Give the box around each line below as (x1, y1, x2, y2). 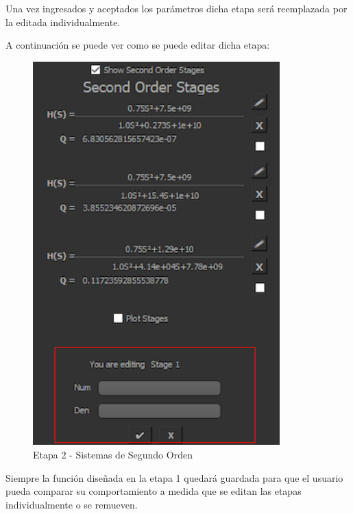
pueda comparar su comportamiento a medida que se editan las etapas (5, 484, 302, 498)
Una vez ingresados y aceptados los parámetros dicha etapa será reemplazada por (5, 1, 348, 15)
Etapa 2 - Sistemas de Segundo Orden (33, 447, 193, 461)
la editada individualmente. (5, 14, 121, 29)
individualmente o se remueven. (5, 497, 138, 511)
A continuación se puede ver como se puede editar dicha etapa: (5, 38, 270, 52)
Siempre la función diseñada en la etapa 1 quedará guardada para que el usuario (5, 470, 343, 485)
